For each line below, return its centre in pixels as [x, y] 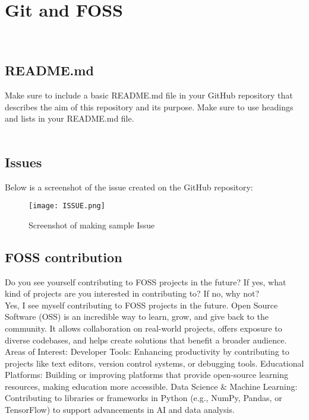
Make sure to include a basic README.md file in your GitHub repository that [149, 95]
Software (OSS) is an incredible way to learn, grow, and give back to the [137, 316]
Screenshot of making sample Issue [92, 225]
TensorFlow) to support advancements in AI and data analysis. [120, 410]
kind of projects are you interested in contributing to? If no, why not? [132, 293]
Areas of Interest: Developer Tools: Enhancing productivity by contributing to [147, 351]
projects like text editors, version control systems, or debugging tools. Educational [154, 363]
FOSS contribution [64, 257]
